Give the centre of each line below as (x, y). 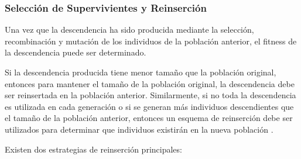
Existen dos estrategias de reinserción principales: (93, 149)
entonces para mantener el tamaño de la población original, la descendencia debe (150, 83)
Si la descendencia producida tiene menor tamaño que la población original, (141, 72)
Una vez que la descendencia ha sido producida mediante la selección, (129, 30)
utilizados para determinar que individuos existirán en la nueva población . (139, 129)
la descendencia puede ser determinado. (76, 52)
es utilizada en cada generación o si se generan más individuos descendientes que (149, 106)
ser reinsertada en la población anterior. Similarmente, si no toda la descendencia (150, 95)
